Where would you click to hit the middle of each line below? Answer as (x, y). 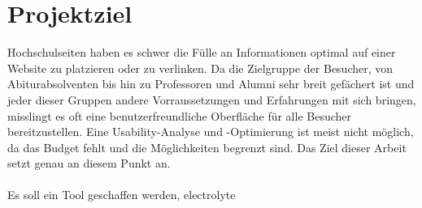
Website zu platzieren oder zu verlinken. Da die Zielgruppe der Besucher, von (200, 68)
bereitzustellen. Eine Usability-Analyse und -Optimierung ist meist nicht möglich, (211, 132)
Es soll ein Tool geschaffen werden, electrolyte (122, 195)
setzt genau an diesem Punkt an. (89, 163)
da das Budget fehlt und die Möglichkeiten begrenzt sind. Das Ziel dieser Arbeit (207, 147)
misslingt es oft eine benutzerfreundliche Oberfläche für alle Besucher (180, 115)
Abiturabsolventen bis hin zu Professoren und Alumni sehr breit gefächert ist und (211, 84)
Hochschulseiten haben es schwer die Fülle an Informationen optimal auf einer (202, 52)
